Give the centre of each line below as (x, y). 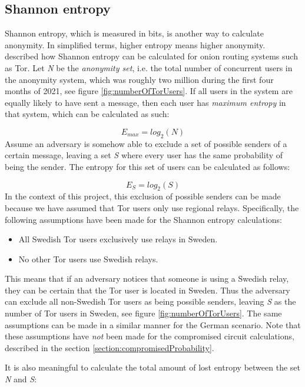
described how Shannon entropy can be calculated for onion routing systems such (151, 56)
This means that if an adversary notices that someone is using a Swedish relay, (147, 278)
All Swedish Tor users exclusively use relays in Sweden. (118, 239)
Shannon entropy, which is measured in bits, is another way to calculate (134, 33)
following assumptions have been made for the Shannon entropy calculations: (143, 219)
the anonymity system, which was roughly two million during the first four (139, 79)
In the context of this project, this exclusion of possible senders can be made (143, 196)
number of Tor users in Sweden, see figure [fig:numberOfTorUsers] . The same (143, 313)
